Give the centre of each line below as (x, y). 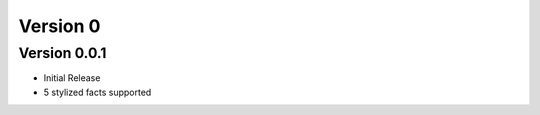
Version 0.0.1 (62, 53)
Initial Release (72, 78)
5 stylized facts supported (97, 92)
